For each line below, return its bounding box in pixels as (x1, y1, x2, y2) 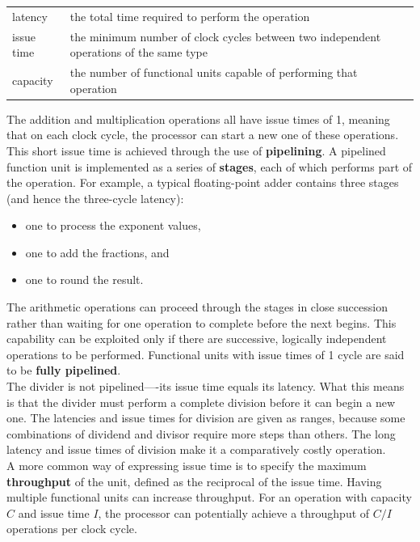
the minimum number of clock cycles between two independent (69, 28, 381, 44)
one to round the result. (25, 271, 144, 288)
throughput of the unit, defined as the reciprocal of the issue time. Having (6, 472, 382, 489)
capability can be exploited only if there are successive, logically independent (6, 330, 387, 347)
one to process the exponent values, (25, 217, 201, 234)
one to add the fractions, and (25, 243, 170, 260)
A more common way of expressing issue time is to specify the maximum (6, 457, 367, 473)
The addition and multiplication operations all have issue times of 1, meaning (6, 110, 390, 127)
